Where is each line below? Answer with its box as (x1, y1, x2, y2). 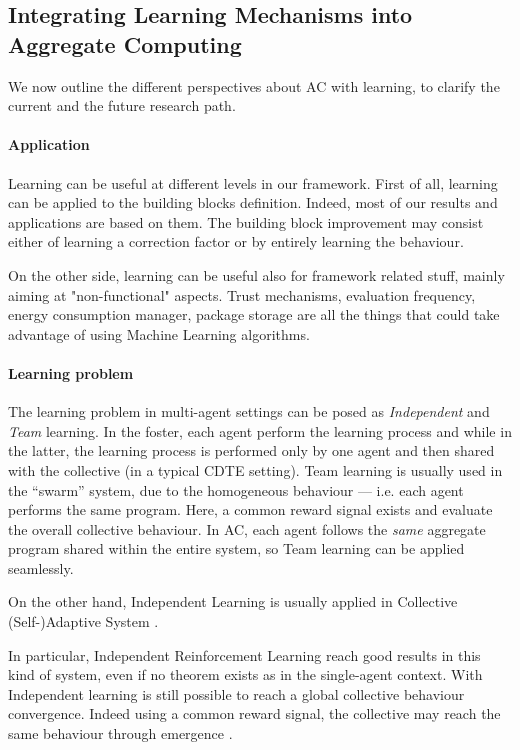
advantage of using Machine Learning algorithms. (8, 323, 310, 344)
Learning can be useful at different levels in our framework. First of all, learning (8, 172, 498, 193)
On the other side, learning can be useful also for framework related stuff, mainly (8, 264, 505, 285)
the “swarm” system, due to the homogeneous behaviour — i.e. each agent (8, 479, 464, 500)
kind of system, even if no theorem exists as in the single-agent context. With (8, 664, 483, 685)
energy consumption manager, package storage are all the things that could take (8, 304, 500, 325)
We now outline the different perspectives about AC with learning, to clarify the (8, 75, 500, 96)
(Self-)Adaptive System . (8, 611, 159, 632)
